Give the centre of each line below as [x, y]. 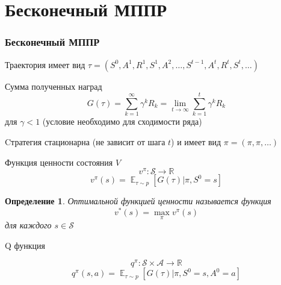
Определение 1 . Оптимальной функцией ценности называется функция [138, 201]
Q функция [25, 245]
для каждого [28, 225]
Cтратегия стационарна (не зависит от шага [85, 141]
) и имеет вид [196, 141]
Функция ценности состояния [59, 162]
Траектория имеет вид [45, 64]
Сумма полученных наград [54, 86]
